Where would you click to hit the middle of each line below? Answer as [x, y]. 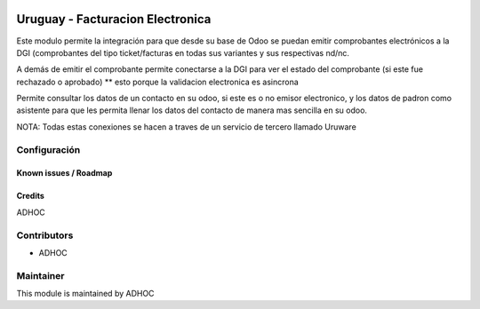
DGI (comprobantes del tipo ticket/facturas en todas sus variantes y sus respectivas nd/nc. [183, 52]
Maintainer [40, 275]
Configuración [48, 149]
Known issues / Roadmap [64, 173]
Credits [30, 196]
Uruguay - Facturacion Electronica [114, 19]
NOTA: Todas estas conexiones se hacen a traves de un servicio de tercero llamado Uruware [187, 127]
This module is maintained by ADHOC [85, 294]
